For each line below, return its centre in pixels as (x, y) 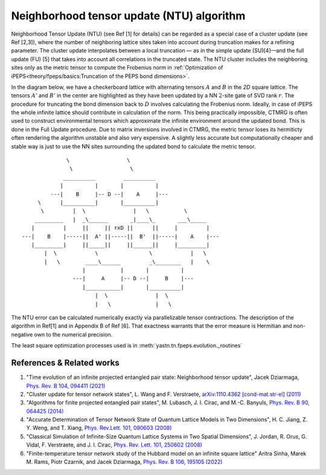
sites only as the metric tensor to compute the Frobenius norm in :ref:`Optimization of (117, 68)
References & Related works (66, 363)
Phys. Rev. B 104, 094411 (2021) (66, 386)
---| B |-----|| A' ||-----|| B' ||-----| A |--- (121, 236)
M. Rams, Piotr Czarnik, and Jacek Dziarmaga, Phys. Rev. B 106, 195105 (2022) (124, 462)
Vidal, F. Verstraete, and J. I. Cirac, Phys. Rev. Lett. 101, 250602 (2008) (114, 445)
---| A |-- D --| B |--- (133, 279)
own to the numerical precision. (73, 334)
